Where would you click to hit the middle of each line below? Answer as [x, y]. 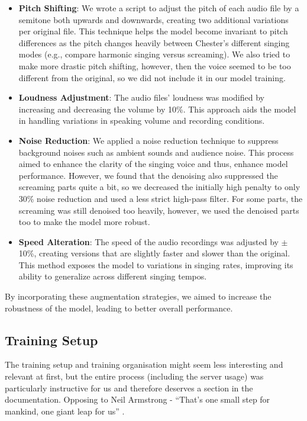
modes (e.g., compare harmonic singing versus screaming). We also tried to [154, 54]
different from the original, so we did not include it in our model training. [152, 77]
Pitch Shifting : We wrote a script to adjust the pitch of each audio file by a [159, 8]
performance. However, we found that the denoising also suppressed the [148, 175]
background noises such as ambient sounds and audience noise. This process [156, 152]
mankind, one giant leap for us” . [65, 411]
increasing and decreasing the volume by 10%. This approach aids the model [157, 109]
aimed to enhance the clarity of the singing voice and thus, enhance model [153, 164]
